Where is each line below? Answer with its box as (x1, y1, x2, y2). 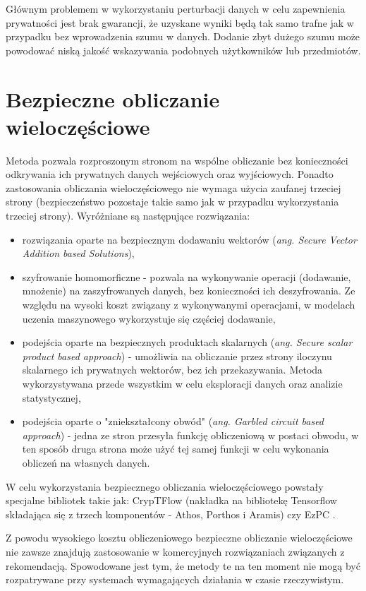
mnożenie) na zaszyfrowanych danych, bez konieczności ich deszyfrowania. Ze (22, 283, 355, 298)
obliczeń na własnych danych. (22, 455, 150, 470)
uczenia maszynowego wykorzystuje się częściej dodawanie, (22, 311, 276, 326)
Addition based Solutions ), (22, 246, 135, 261)
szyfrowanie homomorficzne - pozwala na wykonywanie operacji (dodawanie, (22, 269, 351, 284)
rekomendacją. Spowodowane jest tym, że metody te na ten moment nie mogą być (6, 558, 360, 573)
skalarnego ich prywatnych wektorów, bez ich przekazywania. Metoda (22, 362, 323, 377)
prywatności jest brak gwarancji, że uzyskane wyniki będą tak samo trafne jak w (6, 15, 354, 30)
